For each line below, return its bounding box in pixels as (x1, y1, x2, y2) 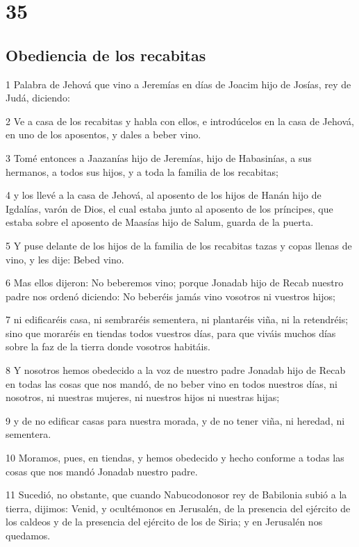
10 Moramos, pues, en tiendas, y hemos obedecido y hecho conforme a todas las (6, 450, 344, 465)
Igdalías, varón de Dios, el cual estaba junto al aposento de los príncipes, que (6, 201, 333, 215)
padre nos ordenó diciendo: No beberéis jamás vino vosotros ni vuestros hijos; (6, 288, 335, 303)
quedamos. (6, 528, 51, 543)
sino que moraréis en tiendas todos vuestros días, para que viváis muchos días (6, 325, 336, 340)
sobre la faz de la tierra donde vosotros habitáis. (6, 339, 210, 354)
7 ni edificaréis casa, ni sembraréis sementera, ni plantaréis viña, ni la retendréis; (6, 312, 349, 327)
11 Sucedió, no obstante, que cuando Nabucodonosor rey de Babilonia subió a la (6, 487, 347, 502)
